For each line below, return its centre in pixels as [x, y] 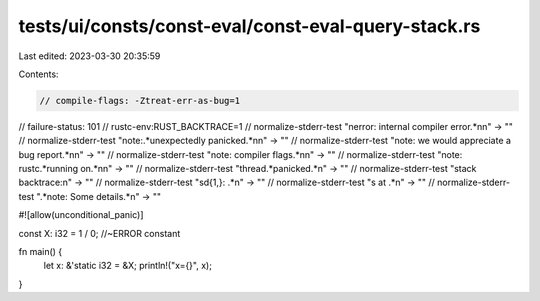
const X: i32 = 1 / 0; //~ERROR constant [99, 233]
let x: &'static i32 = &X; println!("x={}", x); [127, 266]
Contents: [38, 74]
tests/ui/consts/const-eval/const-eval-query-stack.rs [249, 26]
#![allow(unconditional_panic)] [81, 215]
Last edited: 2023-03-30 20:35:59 [89, 56]
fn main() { [40, 252]
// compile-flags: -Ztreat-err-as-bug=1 [139, 100]
